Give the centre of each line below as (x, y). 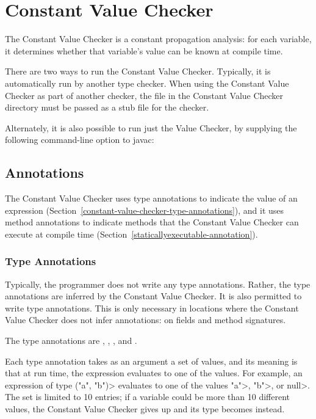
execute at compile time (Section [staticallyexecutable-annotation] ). (131, 234)
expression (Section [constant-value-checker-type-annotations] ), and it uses (145, 210)
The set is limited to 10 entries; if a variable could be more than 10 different (148, 397)
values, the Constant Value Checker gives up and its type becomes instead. (145, 409)
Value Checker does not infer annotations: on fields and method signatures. (145, 320)
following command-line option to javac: (80, 140)
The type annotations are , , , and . (71, 341)
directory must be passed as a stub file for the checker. (107, 107)
